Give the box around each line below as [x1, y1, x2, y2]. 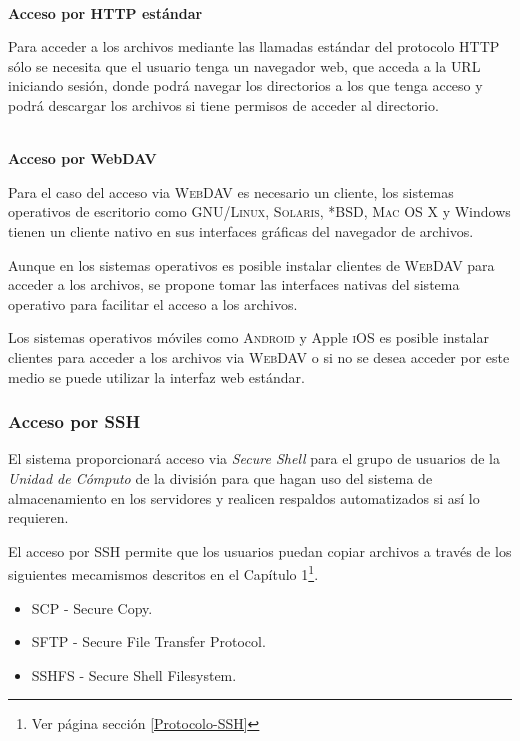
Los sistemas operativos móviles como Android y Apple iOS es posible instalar [8, 327, 489, 348]
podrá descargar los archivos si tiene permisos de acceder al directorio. [8, 94, 439, 115]
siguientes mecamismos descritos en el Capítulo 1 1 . [8, 561, 319, 584]
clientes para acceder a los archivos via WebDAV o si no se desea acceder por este [8, 346, 510, 367]
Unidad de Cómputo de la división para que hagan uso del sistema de [8, 467, 433, 488]
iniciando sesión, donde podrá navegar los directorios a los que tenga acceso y [8, 75, 483, 96]
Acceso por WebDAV [8, 148, 157, 169]
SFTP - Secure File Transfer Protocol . [31, 631, 266, 652]
